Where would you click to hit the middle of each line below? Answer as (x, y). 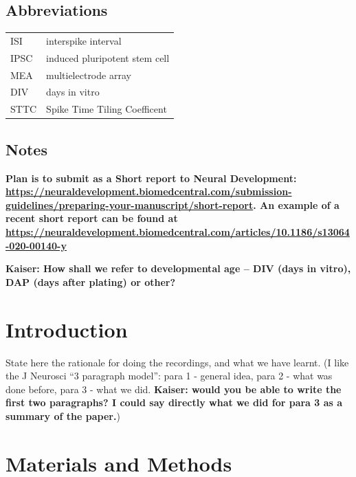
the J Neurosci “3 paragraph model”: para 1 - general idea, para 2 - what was (169, 376)
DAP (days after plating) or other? (91, 281)
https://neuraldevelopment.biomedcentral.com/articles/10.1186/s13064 (178, 232)
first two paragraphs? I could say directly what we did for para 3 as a (174, 402)
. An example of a (296, 204)
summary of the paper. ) (63, 415)
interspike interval (84, 40)
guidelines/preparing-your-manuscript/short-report (130, 204)
